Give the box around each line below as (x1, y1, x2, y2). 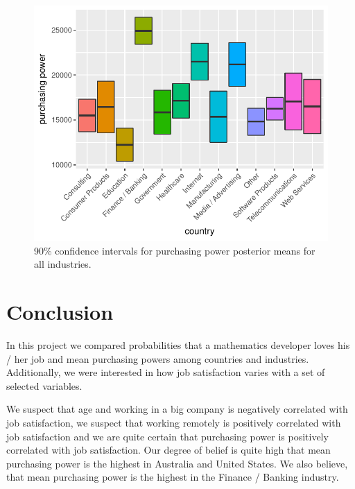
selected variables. (6, 378, 83, 393)
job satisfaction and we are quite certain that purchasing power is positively (6, 429, 329, 443)
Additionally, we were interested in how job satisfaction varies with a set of (6, 365, 325, 379)
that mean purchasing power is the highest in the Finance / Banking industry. (6, 470, 339, 484)
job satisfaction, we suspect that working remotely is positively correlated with (6, 415, 341, 430)
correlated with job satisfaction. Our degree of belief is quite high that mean (6, 443, 331, 457)
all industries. (34, 257, 92, 271)
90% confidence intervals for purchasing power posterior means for (34, 243, 315, 257)
